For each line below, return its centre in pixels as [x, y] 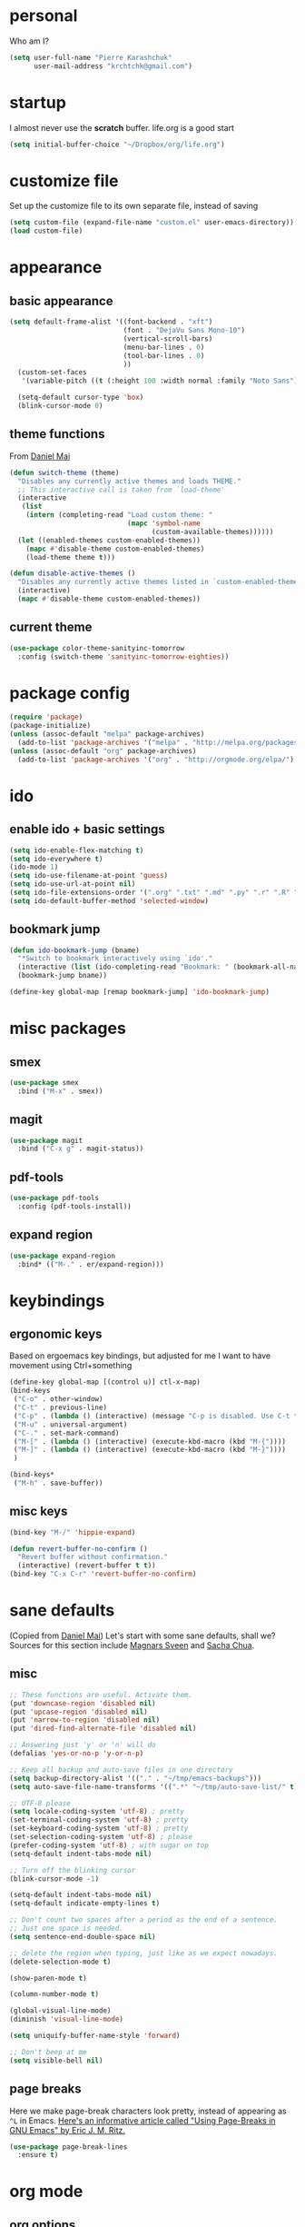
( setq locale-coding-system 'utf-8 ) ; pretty [97, 1812]
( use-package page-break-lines [69, 2147]
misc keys [39, 1511]
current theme [51, 627]
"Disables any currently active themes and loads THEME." [130, 481]
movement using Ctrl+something [71, 1366]
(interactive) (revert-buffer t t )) [87, 1566]
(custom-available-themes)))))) [212, 532]
